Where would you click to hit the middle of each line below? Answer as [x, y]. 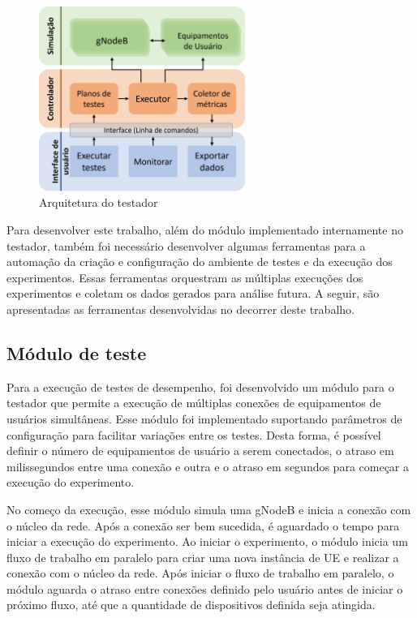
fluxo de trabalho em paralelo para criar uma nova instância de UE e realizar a [203, 557]
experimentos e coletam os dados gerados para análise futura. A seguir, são [193, 293]
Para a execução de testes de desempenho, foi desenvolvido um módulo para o [200, 386]
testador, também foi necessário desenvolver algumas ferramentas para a [186, 245]
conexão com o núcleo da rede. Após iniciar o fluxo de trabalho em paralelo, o [200, 573]
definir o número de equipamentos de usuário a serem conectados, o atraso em [200, 451]
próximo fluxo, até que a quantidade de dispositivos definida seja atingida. [191, 605]
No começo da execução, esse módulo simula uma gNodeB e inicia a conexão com [209, 509]
